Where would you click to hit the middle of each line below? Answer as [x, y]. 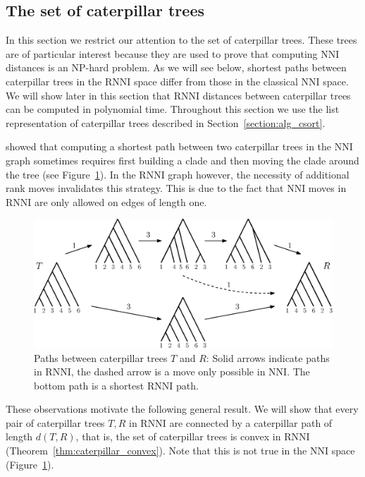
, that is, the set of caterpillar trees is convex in [178, 436]
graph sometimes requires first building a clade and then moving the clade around [182, 160]
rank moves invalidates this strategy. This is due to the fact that [145, 188]
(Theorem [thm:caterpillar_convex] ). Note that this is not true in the [156, 451]
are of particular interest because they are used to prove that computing [162, 53]
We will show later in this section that [88, 95]
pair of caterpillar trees [55, 422]
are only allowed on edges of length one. [121, 201]
